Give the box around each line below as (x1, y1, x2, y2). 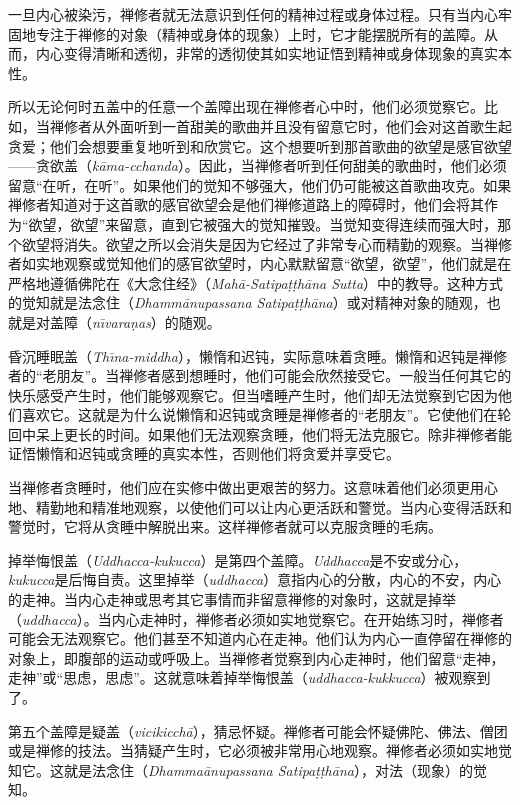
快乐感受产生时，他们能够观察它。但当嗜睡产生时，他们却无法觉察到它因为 (8, 384, 498, 405)
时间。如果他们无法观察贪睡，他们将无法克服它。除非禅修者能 (105, 423, 512, 444)
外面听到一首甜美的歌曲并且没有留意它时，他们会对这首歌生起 (105, 115, 512, 136)
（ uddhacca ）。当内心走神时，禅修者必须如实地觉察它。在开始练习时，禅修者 (8, 608, 504, 629)
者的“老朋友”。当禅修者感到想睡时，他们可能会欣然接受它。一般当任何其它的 (8, 365, 512, 386)
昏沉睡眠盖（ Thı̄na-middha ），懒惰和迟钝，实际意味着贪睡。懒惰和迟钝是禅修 (8, 345, 507, 366)
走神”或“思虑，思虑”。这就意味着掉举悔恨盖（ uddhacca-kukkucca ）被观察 (8, 667, 477, 688)
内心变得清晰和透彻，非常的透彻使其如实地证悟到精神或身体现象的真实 (35, 43, 498, 64)
